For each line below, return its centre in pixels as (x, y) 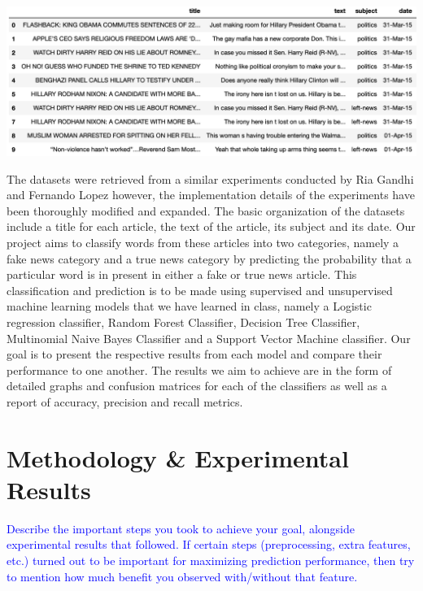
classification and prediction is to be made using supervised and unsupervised (200, 290)
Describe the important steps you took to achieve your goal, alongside (181, 528)
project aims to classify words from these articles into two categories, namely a (203, 243)
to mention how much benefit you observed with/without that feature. (182, 576)
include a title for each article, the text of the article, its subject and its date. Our (211, 226)
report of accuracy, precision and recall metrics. (125, 401)
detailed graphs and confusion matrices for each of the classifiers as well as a (197, 386)
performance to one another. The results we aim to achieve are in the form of (199, 369)
